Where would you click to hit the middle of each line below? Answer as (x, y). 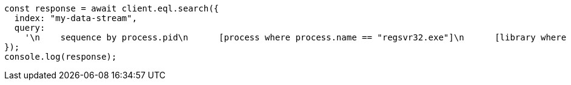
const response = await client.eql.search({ (112, 8)
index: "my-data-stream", (76, 18)
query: (30, 28)
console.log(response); (61, 57)
